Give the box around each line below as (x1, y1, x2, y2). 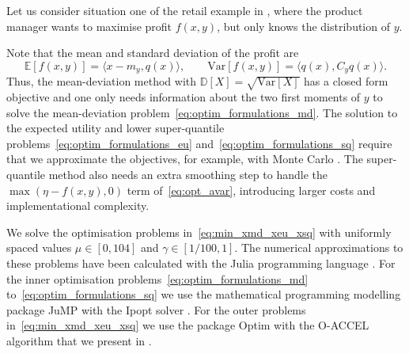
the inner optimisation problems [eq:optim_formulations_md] (6, 270, 309, 287)
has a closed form (304, 73, 388, 89)
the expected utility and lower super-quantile (6, 120, 225, 136)
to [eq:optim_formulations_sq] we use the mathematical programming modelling (6, 286, 401, 303)
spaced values (6, 239, 72, 256)
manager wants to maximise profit (6, 17, 172, 34)
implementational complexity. (6, 197, 150, 214)
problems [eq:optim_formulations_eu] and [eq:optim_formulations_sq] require (6, 135, 392, 151)
